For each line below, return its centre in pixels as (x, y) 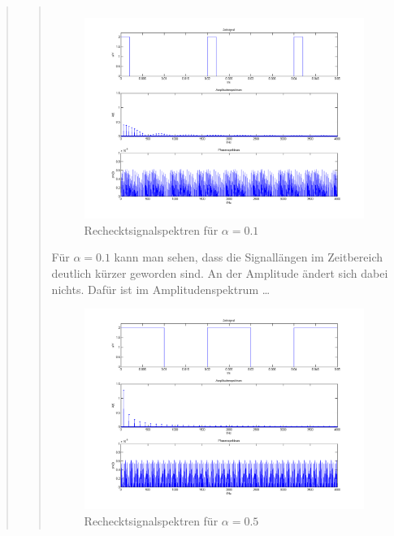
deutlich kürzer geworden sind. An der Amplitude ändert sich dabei (220, 272)
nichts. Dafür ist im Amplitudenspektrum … (161, 289)
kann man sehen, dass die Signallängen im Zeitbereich (249, 257)
